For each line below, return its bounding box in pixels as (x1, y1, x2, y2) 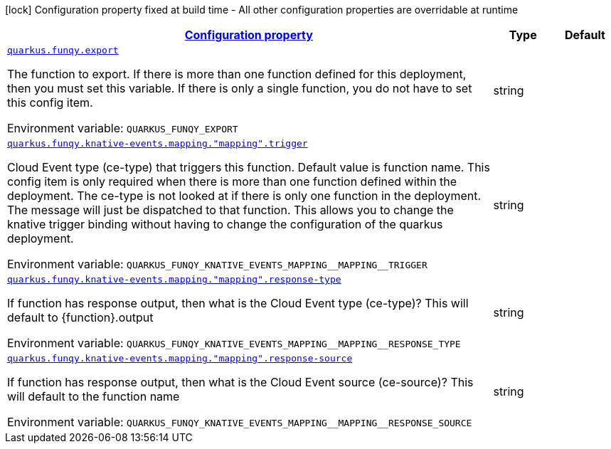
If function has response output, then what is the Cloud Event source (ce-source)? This (7, 375, 474, 389)
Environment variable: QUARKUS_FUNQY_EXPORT (7, 121, 238, 135)
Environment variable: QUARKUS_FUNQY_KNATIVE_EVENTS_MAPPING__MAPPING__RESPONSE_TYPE (7, 336, 461, 350)
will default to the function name (7, 389, 180, 403)
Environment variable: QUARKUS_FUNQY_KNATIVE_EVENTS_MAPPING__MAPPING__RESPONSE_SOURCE (7, 415, 472, 429)
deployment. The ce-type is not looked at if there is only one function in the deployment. (7, 189, 482, 203)
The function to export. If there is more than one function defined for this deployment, (7, 67, 467, 81)
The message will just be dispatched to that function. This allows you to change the (7, 203, 454, 217)
